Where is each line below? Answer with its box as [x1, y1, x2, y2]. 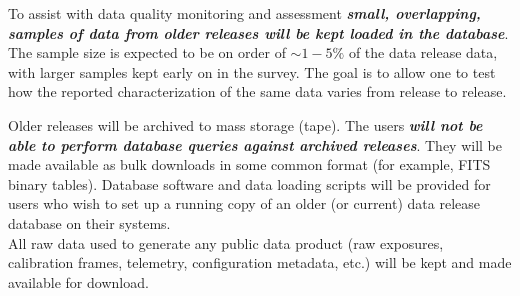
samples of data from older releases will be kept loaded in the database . [8, 22, 509, 43]
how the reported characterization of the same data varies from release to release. [8, 81, 507, 102]
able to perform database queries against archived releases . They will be [8, 134, 503, 155]
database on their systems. [8, 212, 171, 233]
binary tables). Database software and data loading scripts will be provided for [8, 173, 491, 194]
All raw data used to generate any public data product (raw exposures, [8, 232, 444, 253]
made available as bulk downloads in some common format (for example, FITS [8, 154, 491, 175]
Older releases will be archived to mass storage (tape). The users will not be [8, 114, 483, 135]
